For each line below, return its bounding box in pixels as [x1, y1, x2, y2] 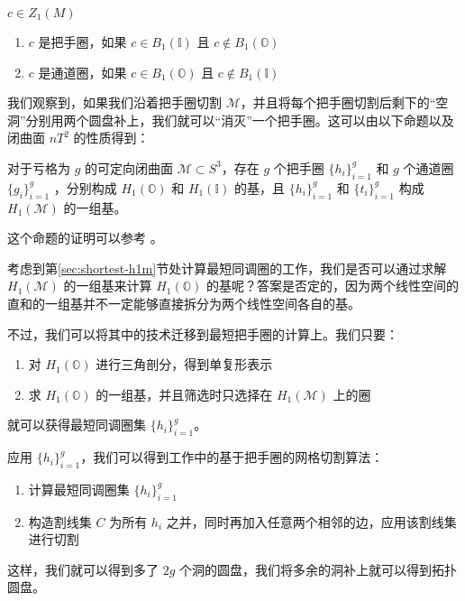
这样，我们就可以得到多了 [7, 559, 159, 578]
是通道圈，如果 [38, 62, 127, 81]
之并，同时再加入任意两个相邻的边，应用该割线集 [166, 512, 457, 531]
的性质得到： [73, 128, 150, 147]
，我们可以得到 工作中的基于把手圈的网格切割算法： [80, 448, 384, 467]
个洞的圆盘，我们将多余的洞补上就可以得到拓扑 [179, 559, 458, 578]
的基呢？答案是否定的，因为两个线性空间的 [206, 276, 460, 295]
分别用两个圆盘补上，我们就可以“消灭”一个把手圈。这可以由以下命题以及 [25, 110, 454, 129]
